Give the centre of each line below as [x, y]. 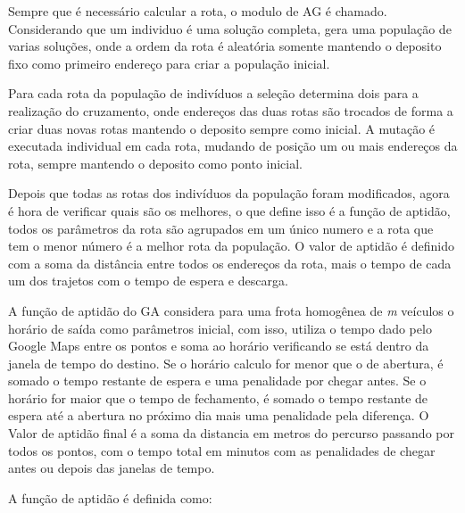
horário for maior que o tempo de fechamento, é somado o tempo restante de [218, 397]
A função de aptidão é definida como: [110, 497]
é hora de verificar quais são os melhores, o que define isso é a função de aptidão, [229, 210]
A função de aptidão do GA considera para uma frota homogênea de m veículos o [231, 310]
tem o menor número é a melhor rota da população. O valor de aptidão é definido [231, 246]
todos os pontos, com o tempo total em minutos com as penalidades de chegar [222, 450]
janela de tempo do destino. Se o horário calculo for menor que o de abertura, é [226, 363]
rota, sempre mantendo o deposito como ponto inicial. [156, 163]
